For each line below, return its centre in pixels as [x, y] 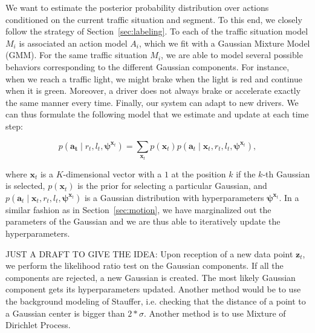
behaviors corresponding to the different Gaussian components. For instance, [148, 66]
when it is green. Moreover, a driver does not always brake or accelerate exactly [153, 91]
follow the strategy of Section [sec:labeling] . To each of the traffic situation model [157, 31]
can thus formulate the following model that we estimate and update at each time [157, 114]
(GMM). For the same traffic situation [76, 55]
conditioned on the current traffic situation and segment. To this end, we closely [154, 19]
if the [246, 173]
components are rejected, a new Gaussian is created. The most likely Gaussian [151, 277]
